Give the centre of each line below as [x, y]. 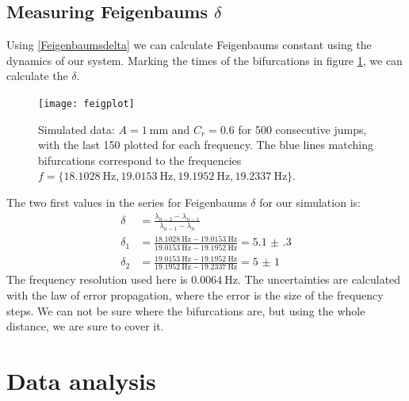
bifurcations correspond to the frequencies [140, 160]
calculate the [37, 76]
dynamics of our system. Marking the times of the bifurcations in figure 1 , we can [204, 60]
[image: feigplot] [86, 103]
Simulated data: [76, 129]
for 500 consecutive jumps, [302, 129]
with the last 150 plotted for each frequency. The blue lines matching [206, 145]
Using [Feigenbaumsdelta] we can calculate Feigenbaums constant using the [189, 45]
